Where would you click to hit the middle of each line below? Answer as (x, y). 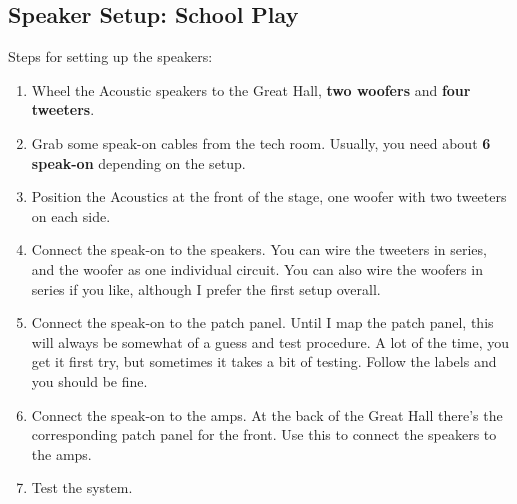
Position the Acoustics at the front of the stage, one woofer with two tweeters (269, 196)
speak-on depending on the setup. (138, 162)
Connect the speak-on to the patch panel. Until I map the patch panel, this (262, 322)
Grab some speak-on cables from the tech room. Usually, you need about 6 (261, 142)
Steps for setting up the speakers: (110, 56)
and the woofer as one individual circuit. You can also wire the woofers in (257, 268)
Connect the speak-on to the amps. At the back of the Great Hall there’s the (267, 414)
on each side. (71, 215)
